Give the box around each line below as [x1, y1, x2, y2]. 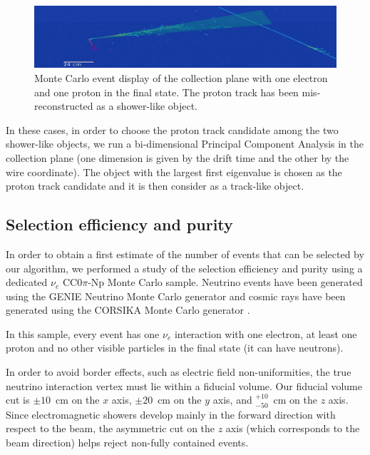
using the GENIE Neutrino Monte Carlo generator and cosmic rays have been [6, 288, 346, 303]
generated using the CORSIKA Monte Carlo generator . [6, 302, 250, 317]
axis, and [212, 392, 252, 407]
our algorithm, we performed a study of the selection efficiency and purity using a [6, 260, 363, 275]
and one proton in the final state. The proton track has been [34, 84, 299, 99]
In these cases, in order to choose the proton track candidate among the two [6, 122, 339, 137]
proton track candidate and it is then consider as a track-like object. [6, 178, 304, 193]
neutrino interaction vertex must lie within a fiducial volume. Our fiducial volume [6, 378, 362, 393]
